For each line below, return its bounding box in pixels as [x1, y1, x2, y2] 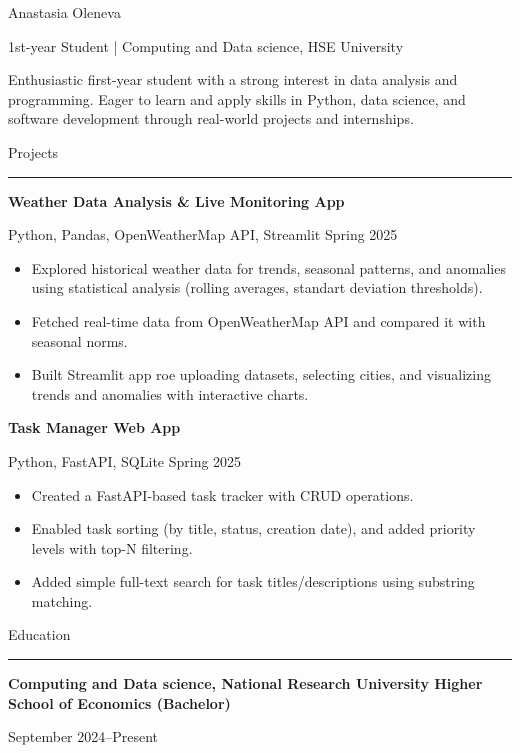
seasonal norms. [31, 330, 128, 351]
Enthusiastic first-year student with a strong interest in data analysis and [8, 69, 458, 90]
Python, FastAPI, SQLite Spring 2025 [8, 450, 242, 471]
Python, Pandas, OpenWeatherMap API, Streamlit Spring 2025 [8, 224, 398, 245]
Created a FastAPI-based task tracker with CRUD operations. [31, 484, 414, 505]
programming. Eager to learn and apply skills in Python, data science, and [8, 88, 466, 109]
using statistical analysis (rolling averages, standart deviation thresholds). [31, 277, 483, 298]
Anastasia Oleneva [8, 2, 121, 22]
